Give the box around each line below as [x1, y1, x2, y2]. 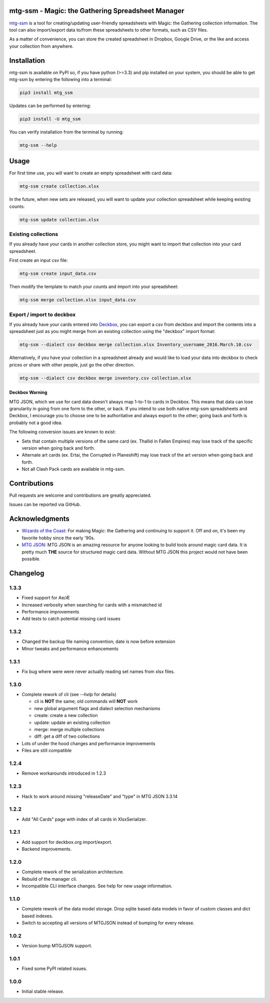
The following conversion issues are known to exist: [9, 429, 116, 435]
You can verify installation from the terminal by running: [9, 129, 124, 135]
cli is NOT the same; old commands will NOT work [34, 699, 138, 705]
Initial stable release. [21, 988, 64, 994]
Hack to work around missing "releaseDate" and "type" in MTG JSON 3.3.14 [21, 793, 178, 799]
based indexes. [21, 913, 53, 919]
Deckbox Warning [9, 390, 47, 396]
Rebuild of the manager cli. [21, 876, 77, 882]
